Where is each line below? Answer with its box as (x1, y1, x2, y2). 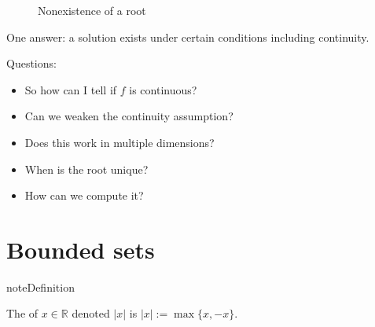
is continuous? (129, 81, 197, 97)
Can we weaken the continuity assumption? (24, 108, 233, 124)
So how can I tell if (24, 81, 117, 97)
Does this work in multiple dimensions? (24, 134, 215, 150)
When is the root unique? (24, 160, 149, 177)
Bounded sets (6, 233, 155, 265)
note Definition (6, 278, 75, 295)
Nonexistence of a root (38, 2, 146, 18)
